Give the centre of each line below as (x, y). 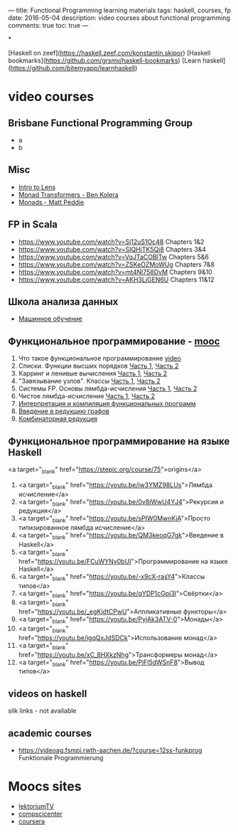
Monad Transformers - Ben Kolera (69, 194)
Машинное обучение (50, 319)
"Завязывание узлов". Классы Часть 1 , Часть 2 (89, 381)
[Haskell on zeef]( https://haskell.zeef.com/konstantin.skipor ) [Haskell (109, 53)
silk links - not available (42, 711)
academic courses (50, 733)
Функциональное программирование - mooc (114, 341)
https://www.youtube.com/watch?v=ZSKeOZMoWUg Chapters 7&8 (117, 264)
